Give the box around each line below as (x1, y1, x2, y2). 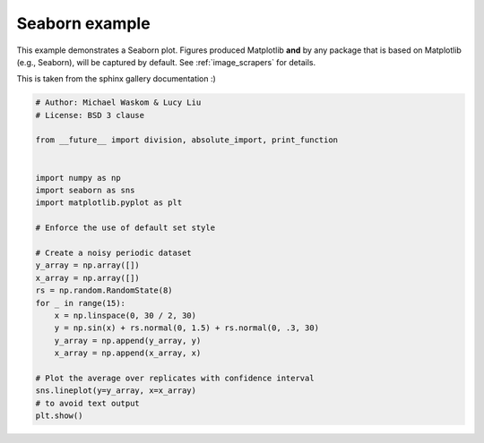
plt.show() (35, 411, 83, 421)
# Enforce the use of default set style (35, 223, 215, 233)
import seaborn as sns (35, 185, 135, 196)
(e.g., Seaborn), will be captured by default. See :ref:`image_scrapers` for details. (16, 56, 316, 67)
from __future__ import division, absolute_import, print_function (35, 135, 339, 145)
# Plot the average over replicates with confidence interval (35, 372, 315, 383)
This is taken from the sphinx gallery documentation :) (16, 73, 217, 84)
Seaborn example (16, 13, 151, 33)
